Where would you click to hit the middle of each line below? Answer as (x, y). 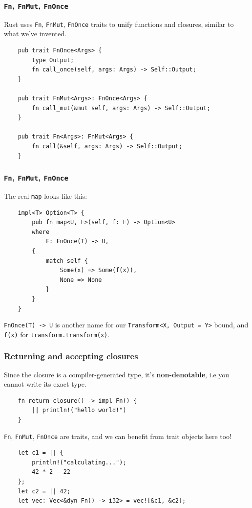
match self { (67, 261)
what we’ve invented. (35, 34)
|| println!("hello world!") (79, 410)
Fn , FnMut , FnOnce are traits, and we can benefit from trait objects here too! (118, 436)
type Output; (53, 60)
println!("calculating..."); (79, 462)
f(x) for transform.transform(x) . (57, 334)
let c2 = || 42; (44, 491)
